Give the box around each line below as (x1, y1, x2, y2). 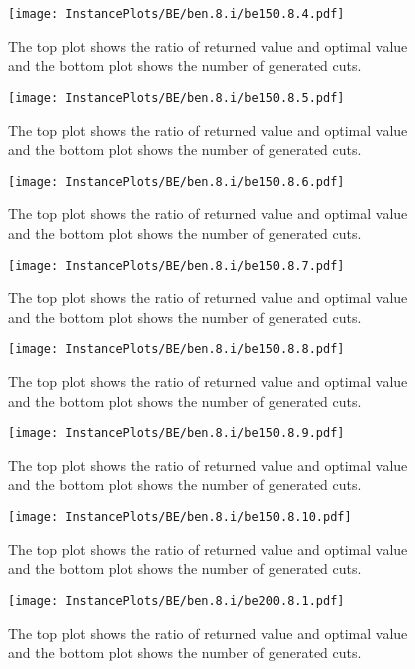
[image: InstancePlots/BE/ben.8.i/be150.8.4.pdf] (8, 7, 345, 21)
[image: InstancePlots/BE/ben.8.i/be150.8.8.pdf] (8, 342, 345, 357)
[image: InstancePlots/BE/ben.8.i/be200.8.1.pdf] (8, 593, 345, 608)
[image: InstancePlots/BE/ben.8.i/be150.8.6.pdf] (8, 174, 345, 189)
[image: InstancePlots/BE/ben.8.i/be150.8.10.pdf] (8, 510, 352, 525)
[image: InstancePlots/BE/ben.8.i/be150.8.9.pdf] (8, 426, 345, 441)
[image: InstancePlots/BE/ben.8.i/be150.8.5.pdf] (8, 90, 345, 105)
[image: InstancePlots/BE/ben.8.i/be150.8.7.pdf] (8, 258, 345, 273)
